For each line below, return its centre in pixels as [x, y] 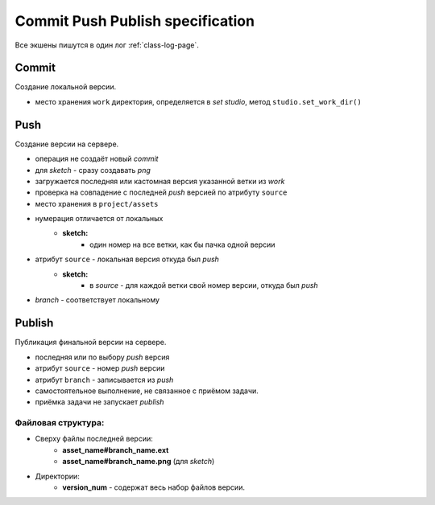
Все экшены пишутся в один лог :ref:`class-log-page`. [107, 45]
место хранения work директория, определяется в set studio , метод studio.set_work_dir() [198, 101]
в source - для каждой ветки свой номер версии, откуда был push [204, 285]
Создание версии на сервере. [67, 144]
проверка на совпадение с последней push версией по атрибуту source [161, 192]
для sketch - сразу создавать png [93, 170]
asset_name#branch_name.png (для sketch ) [139, 462]
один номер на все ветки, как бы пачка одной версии [182, 244]
